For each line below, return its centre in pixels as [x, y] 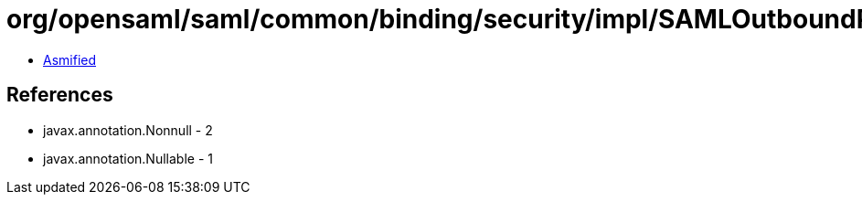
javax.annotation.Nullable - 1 [128, 158]
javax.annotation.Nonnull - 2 [128, 130]
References [60, 95]
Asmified [70, 59]
